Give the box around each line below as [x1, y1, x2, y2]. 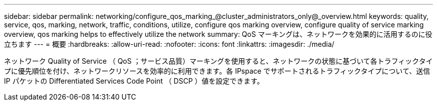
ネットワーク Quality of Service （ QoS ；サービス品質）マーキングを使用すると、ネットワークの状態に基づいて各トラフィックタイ [4, 57, 433, 65]
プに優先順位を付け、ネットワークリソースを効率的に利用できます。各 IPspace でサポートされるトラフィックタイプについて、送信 [4, 67, 430, 75]
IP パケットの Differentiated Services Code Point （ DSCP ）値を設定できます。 [4, 77, 264, 85]
